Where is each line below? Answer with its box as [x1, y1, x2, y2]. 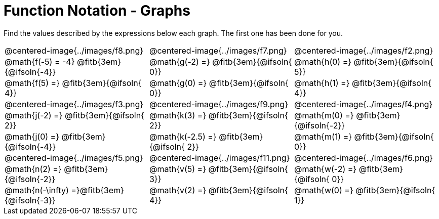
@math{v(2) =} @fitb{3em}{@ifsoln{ [149, 185, 288, 195]
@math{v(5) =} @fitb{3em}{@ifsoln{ [149, 163, 288, 174]
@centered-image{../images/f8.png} [5, 45, 144, 56]
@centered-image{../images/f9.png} [149, 99, 288, 109]
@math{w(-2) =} [294, 163, 357, 174]
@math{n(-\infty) [5, 185, 69, 195]
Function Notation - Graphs [4, 2, 190, 19]
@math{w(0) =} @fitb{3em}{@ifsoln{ [294, 185, 435, 195]
